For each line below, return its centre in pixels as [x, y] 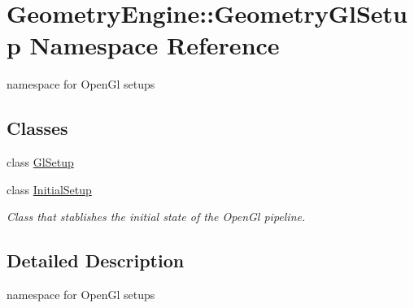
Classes [37, 128]
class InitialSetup [49, 189]
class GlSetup [40, 162]
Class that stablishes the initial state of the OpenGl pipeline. [156, 217]
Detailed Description [96, 260]
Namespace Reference [155, 45]
